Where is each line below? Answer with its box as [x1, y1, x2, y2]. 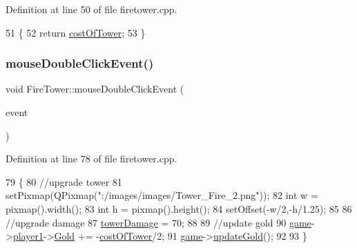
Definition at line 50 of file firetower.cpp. [6, 2, 177, 16]
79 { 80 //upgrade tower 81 [6, 174, 122, 189]
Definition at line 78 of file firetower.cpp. [6, 151, 177, 166]
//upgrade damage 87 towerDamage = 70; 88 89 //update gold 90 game [6, 215, 311, 229]
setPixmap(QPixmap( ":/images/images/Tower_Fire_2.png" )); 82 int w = [6, 188, 318, 202]
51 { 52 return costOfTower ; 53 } [6, 25, 146, 39]
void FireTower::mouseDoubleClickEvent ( [6, 82, 184, 96]
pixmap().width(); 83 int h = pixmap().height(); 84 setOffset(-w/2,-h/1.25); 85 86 [6, 201, 352, 216]
